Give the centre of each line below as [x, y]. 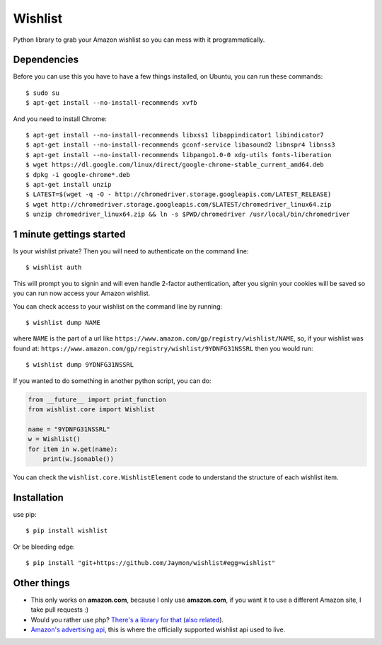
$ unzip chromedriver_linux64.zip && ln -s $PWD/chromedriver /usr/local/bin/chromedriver [188, 215]
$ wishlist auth [54, 268]
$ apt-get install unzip [69, 184]
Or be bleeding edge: [44, 547]
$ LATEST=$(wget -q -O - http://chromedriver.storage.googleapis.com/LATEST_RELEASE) [179, 194]
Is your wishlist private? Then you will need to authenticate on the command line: [131, 251]
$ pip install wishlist [67, 531]
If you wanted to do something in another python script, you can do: [112, 381]
